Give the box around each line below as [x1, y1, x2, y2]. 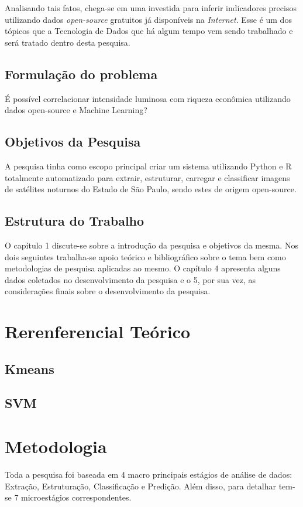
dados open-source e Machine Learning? [5, 104, 147, 116]
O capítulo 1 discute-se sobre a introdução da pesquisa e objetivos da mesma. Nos [5, 239, 298, 251]
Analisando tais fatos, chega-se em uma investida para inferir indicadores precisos [5, 2, 297, 13]
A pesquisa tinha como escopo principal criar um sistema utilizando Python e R [5, 159, 292, 172]
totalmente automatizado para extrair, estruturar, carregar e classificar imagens [5, 171, 290, 183]
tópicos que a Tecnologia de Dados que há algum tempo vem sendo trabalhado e [5, 25, 293, 37]
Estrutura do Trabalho [5, 212, 144, 230]
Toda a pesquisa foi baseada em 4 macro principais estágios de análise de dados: [5, 468, 292, 480]
